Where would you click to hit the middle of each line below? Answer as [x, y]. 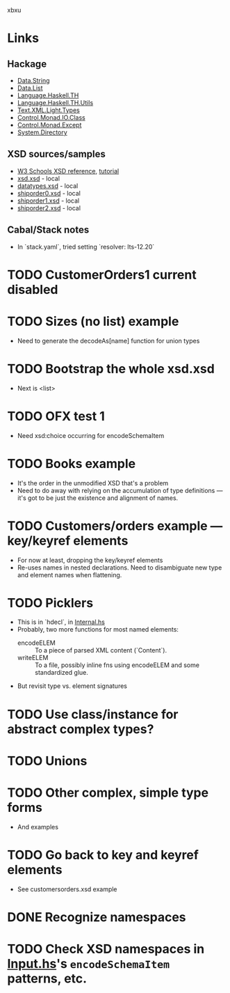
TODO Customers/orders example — [115, 526]
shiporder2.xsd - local [49, 208]
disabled [33, 289]
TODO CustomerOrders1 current [102, 275]
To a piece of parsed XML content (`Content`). [101, 650]
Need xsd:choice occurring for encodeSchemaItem [91, 435]
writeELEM [33, 658]
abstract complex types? [81, 729]
